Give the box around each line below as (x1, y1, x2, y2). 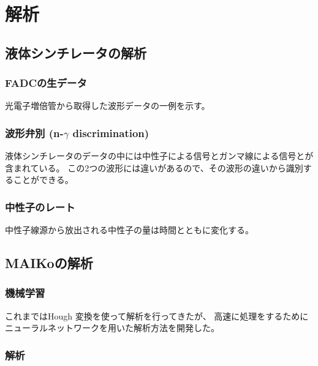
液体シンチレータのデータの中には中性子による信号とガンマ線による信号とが (5, 149, 314, 162)
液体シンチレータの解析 (5, 43, 146, 62)
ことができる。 (13, 173, 74, 186)
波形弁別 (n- (5, 125, 64, 140)
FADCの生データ (5, 75, 87, 91)
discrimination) (72, 125, 150, 140)
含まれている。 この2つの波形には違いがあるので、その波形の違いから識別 (5, 161, 303, 174)
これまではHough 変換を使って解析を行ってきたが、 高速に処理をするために (5, 309, 309, 322)
